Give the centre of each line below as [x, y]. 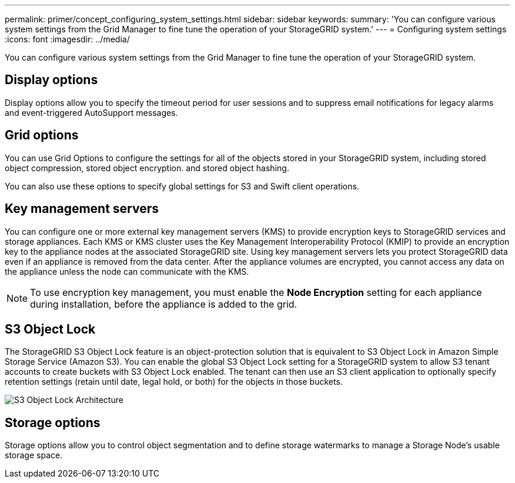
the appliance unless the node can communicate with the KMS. [127, 271]
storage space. [34, 455]
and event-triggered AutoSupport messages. [91, 112]
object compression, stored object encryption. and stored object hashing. [147, 168]
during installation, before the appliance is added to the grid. [164, 304]
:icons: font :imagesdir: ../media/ [67, 39]
